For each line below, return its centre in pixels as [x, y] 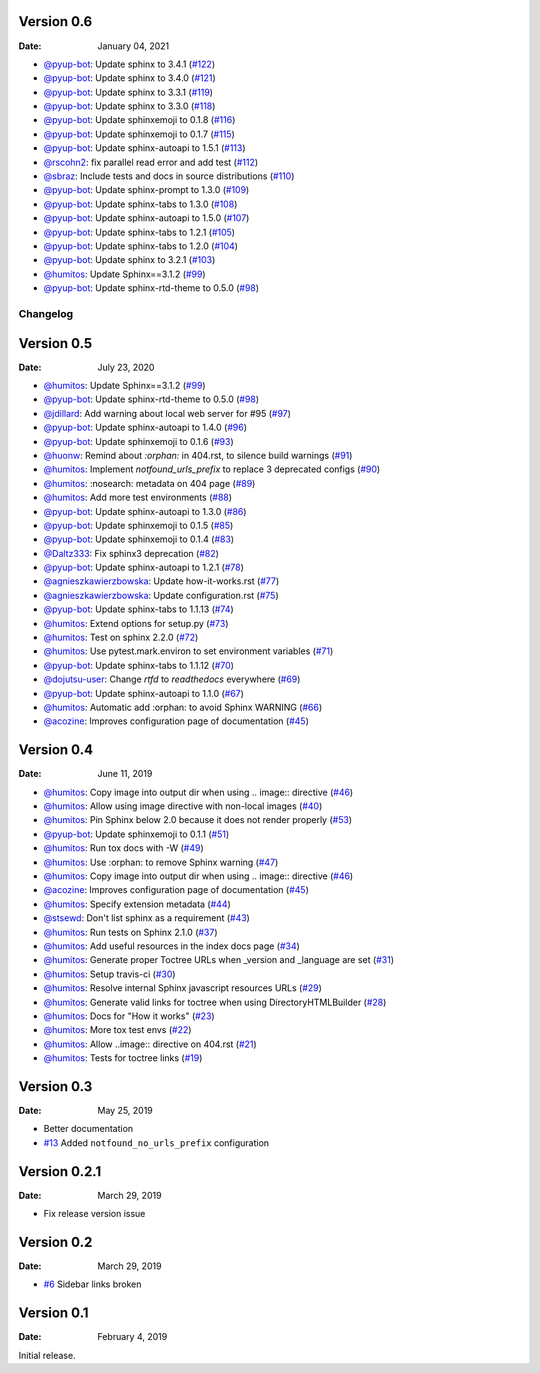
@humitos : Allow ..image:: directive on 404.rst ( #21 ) [150, 1044]
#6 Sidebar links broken [92, 1284]
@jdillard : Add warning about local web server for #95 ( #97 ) [167, 413]
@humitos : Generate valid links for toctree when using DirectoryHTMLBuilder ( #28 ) [215, 1002]
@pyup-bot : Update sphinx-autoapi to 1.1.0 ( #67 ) [144, 693]
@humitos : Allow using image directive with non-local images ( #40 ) [183, 806]
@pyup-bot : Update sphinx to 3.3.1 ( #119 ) [128, 92]
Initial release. [47, 1355]
